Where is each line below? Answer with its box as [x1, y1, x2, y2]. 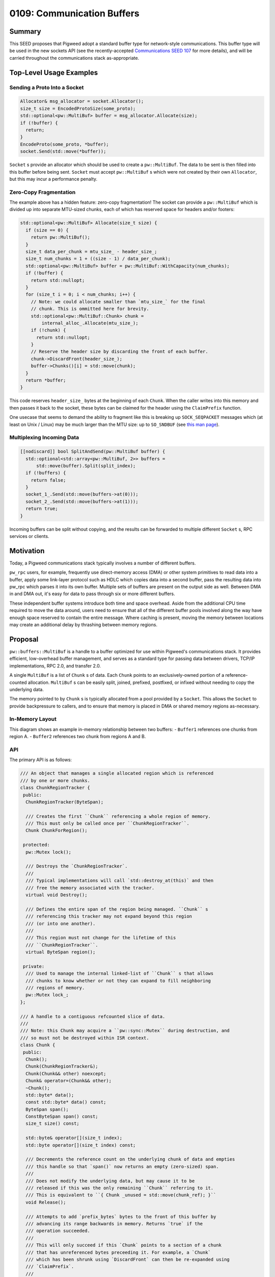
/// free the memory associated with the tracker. [25, 885, 155, 891]
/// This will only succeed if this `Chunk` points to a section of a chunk [25, 1242, 222, 1248]
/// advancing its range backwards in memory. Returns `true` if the [25, 1221, 203, 1226]
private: [23, 963, 45, 969]
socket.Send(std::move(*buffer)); [20, 149, 106, 154]
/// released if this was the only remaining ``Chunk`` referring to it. [25, 1185, 214, 1191]
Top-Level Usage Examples [9, 68, 98, 77]
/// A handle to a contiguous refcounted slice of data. [20, 1013, 166, 1019]
